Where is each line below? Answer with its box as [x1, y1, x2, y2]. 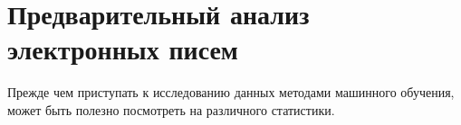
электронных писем [7, 31, 238, 67]
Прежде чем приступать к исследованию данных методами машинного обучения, [7, 83, 455, 102]
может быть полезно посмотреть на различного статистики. [7, 100, 335, 119]
